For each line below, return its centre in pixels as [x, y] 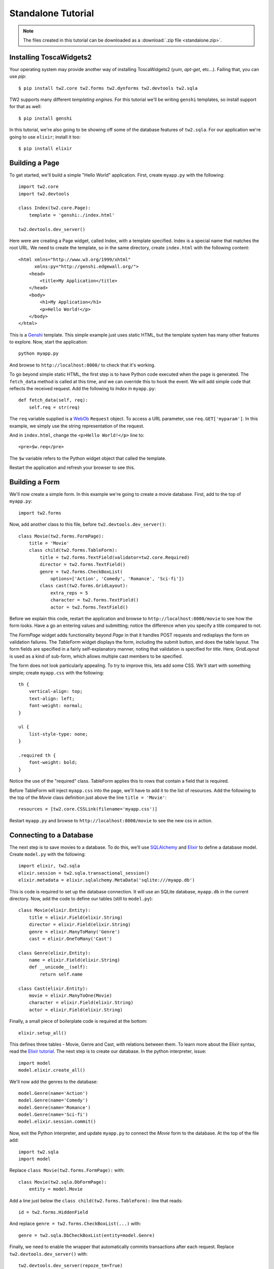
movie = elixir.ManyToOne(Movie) [71, 996]
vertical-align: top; [56, 691]
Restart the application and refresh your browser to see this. [72, 467]
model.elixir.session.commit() [57, 1122]
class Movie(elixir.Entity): [55, 910]
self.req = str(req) [54, 407]
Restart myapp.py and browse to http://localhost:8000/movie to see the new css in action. [111, 820]
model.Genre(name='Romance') [55, 1107]
